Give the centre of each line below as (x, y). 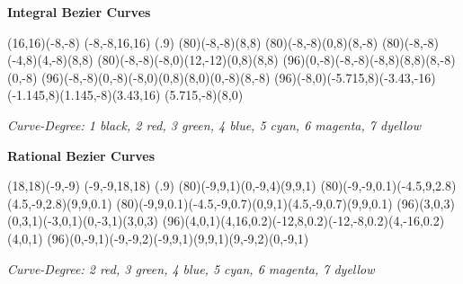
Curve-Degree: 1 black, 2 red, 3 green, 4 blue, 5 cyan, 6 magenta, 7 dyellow (214, 124)
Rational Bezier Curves (81, 155)
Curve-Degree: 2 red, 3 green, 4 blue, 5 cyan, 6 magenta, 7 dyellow (191, 268)
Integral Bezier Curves (79, 12)
